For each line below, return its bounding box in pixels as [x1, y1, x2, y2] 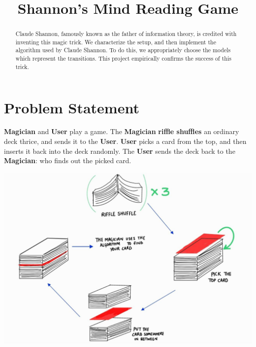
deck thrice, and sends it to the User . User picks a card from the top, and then [4, 136, 247, 146]
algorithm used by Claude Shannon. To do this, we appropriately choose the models [15, 46, 231, 54]
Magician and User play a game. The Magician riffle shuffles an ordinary [4, 126, 239, 137]
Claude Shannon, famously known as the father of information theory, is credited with [15, 30, 237, 38]
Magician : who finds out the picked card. [4, 155, 131, 166]
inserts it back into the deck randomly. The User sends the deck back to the [4, 145, 235, 156]
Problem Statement [4, 98, 139, 118]
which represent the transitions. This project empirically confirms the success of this [15, 54, 231, 63]
